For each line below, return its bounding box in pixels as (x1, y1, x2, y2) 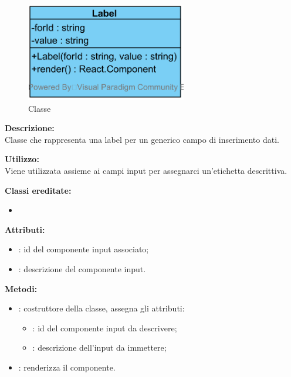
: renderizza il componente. (18, 361, 116, 373)
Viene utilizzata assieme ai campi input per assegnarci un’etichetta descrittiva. (5, 164, 287, 176)
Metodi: (5, 282, 38, 294)
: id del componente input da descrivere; (32, 321, 177, 334)
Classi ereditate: (5, 184, 72, 196)
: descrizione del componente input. (18, 262, 146, 275)
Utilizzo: (5, 153, 39, 165)
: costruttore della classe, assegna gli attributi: (18, 302, 185, 314)
